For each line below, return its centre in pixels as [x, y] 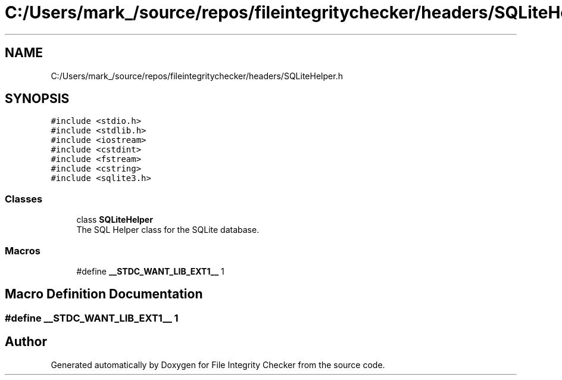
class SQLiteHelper [115, 220]
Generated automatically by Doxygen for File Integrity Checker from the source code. [218, 365]
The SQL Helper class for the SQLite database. [168, 230]
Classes [24, 199]
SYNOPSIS [37, 99]
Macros [23, 250]
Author [26, 342]
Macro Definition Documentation [104, 294]
